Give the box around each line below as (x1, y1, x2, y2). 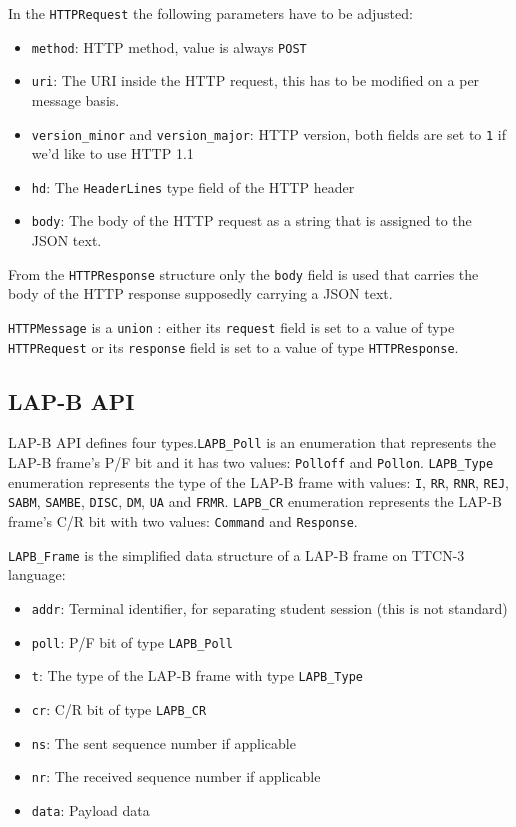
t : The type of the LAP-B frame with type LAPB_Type (31, 665, 364, 686)
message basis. (31, 89, 120, 110)
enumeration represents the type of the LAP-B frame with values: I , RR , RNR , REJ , (8, 471, 509, 492)
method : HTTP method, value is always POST (31, 36, 307, 57)
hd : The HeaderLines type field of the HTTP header (31, 176, 355, 197)
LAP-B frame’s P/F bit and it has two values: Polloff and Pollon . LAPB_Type (8, 452, 494, 473)
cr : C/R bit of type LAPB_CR (31, 698, 207, 719)
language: (8, 564, 66, 585)
